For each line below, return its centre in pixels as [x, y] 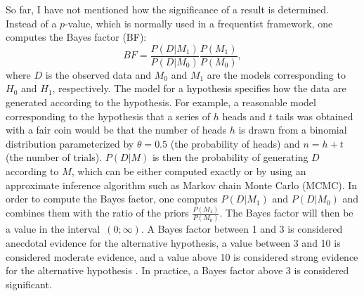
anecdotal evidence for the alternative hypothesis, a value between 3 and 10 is [173, 243]
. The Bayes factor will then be [286, 213]
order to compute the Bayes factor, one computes [112, 199]
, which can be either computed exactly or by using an [189, 171]
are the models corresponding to [276, 74]
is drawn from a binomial [293, 130]
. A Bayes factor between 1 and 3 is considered [242, 229]
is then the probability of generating [230, 157]
